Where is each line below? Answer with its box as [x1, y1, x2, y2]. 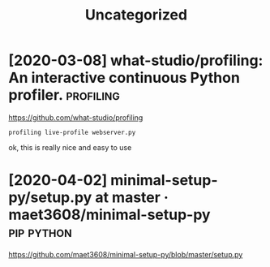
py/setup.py [8, 188, 92, 207]
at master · [94, 188, 169, 207]
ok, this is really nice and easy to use [8, 142, 132, 152]
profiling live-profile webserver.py [8, 128, 136, 136]
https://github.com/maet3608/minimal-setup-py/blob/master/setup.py [8, 249, 243, 259]
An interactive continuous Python [8, 69, 241, 87]
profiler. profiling [8, 86, 120, 105]
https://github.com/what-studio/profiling [8, 112, 144, 123]
